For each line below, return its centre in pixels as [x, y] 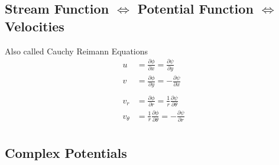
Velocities [35, 26]
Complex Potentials [66, 153]
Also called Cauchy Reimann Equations [77, 51]
